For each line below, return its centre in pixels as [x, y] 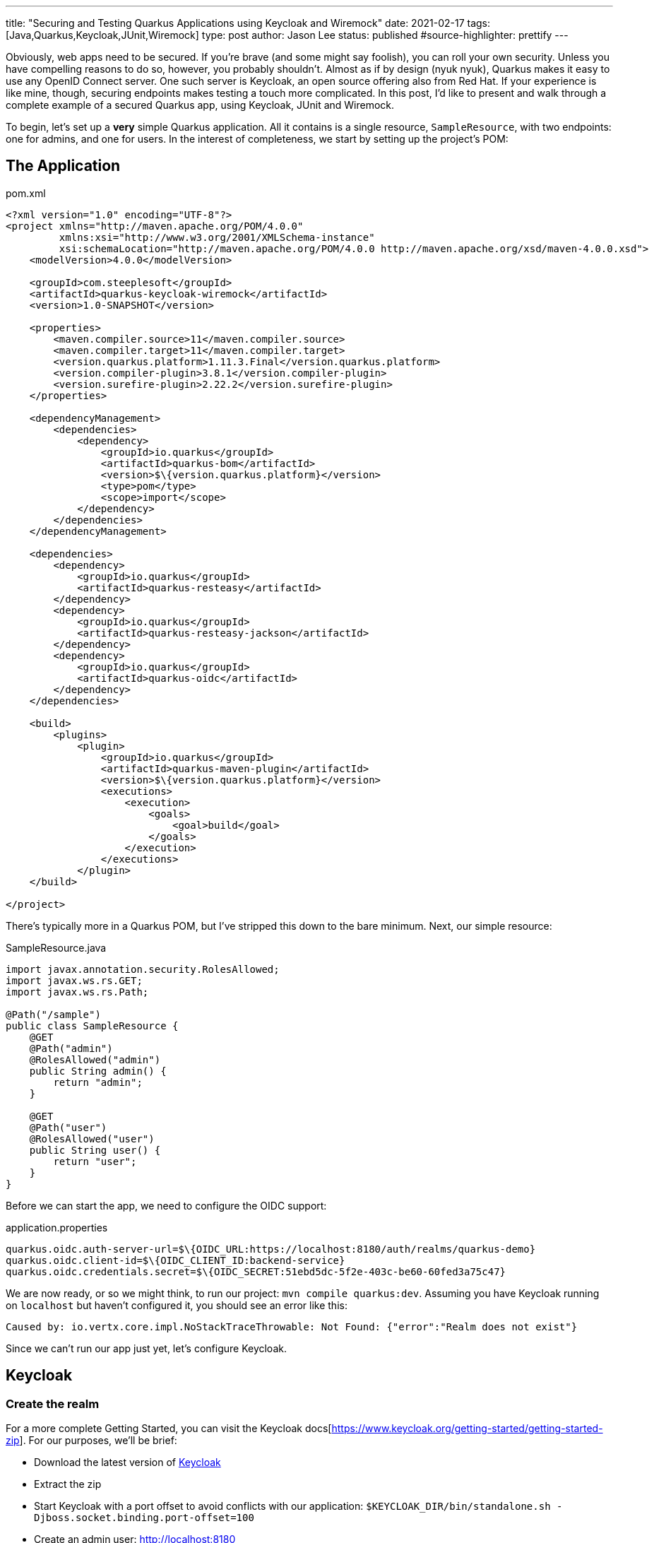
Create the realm [53, 1403]
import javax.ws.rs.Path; [77, 992]
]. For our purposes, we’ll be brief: [98, 1441]
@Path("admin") [71, 1048]
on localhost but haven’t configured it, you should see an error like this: [177, 1305]
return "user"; [95, 1161]
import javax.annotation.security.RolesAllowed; [143, 969]
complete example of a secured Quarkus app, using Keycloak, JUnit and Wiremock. [200, 105]
